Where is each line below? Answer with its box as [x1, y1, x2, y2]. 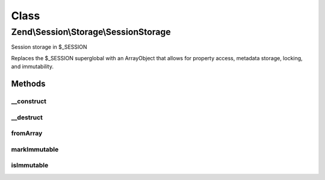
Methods [11, 78, 46, 88]
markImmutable [11, 145, 59, 154]
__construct [11, 97, 47, 105]
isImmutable [11, 161, 49, 170]
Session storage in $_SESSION [11, 43, 87, 51]
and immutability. [11, 63, 54, 70]
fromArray [11, 129, 43, 138]
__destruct [11, 113, 43, 122]
